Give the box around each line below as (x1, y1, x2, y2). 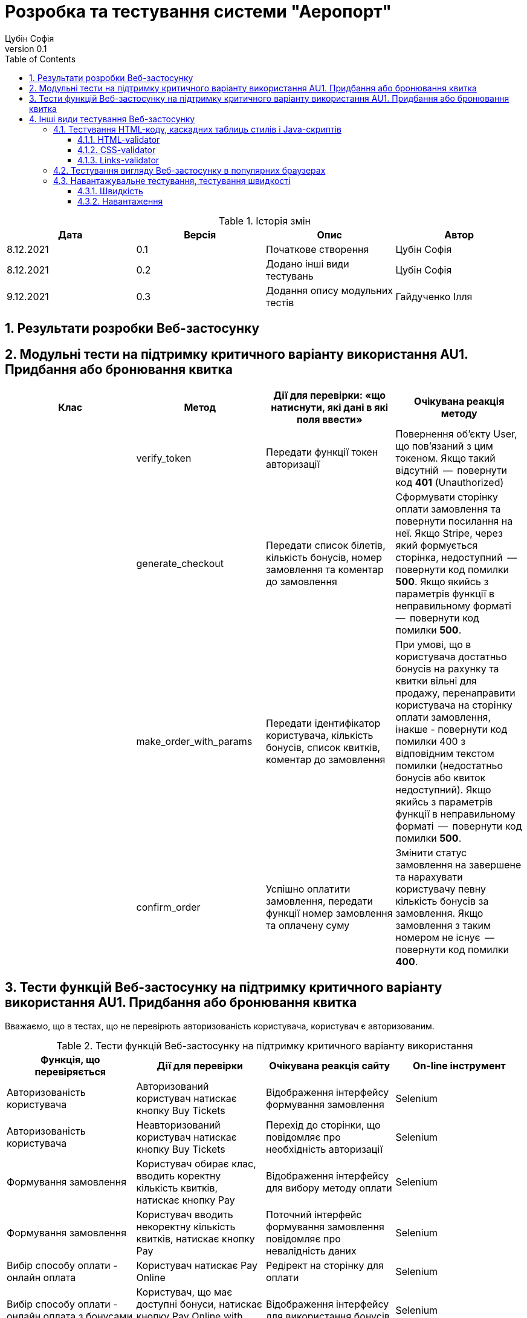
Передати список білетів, (266, 539, 386, 552)
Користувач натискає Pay (136, 1259, 258, 1271)
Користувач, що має (136, 1285, 233, 1298)
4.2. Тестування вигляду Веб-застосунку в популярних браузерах (53, 165, 326, 175)
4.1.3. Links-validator (77, 154, 160, 165)
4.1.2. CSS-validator (77, 144, 156, 155)
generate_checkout (136, 557, 224, 570)
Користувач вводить (136, 1208, 233, 1221)
